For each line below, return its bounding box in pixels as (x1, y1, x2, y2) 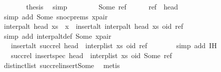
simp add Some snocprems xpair (3, 11, 108, 21)
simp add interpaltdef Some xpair (3, 30, 111, 41)
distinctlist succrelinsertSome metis (3, 60, 120, 70)
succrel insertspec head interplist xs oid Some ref (10, 50, 172, 60)
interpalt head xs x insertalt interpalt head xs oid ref (3, 21, 183, 31)
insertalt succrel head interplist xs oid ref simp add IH (10, 40, 217, 51)
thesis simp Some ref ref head (26, 1, 178, 11)
